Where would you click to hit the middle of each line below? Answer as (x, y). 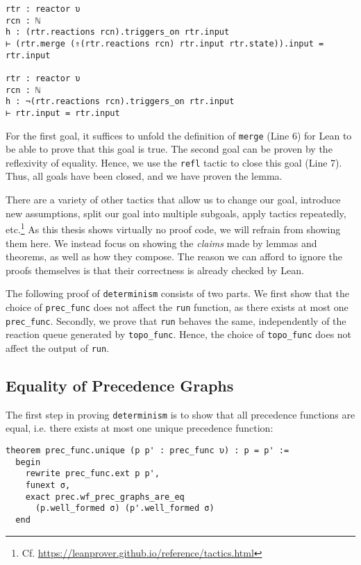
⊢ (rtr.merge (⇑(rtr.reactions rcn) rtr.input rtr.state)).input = (165, 43)
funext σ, (48, 485)
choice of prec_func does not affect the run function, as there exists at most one (177, 306)
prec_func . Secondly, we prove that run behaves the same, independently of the (176, 320)
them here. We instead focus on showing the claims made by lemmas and (161, 243)
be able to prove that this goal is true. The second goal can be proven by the (169, 149)
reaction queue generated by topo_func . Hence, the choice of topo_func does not (179, 334)
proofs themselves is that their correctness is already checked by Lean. (155, 270)
